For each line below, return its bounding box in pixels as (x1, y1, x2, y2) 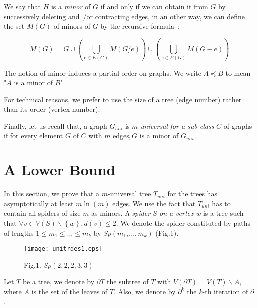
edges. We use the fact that (112, 198, 196, 208)
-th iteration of (202, 286, 248, 296)
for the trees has (167, 188, 217, 199)
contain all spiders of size (4, 208, 81, 218)
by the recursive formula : (100, 21, 180, 31)
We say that (4, 1, 41, 11)
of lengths (4, 227, 34, 238)
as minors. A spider (91, 208, 151, 218)
